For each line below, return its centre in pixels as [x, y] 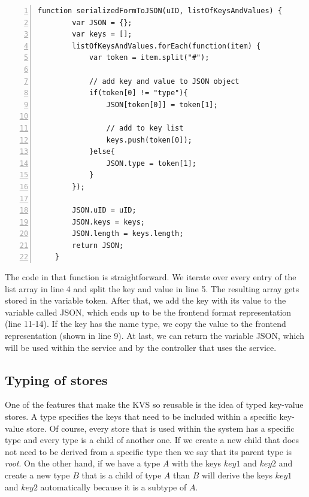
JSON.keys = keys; [108, 222]
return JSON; [98, 245]
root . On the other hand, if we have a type [83, 463]
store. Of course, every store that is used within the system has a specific [160, 428]
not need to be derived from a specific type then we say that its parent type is [149, 451]
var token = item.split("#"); [149, 58]
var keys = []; [102, 34]
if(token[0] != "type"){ [138, 93]
